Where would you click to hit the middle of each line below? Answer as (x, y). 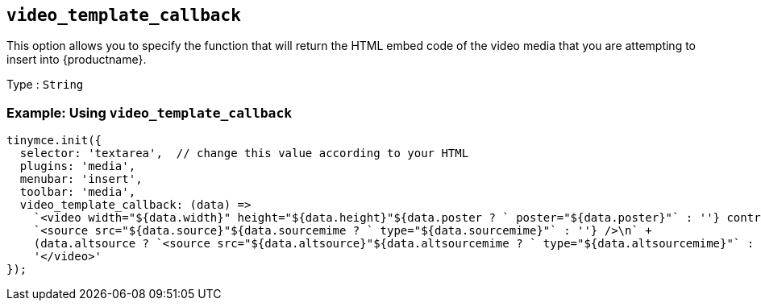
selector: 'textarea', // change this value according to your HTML (244, 153)
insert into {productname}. (77, 60)
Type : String (45, 85)
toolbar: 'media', (78, 192)
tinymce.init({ (54, 141)
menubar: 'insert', (81, 179)
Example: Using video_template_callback (150, 112)
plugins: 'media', (78, 166)
